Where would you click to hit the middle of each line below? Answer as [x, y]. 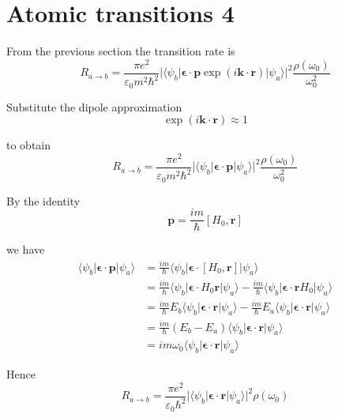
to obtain [29, 145]
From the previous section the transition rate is [121, 51]
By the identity [43, 200]
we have [26, 249]
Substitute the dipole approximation [94, 106]
